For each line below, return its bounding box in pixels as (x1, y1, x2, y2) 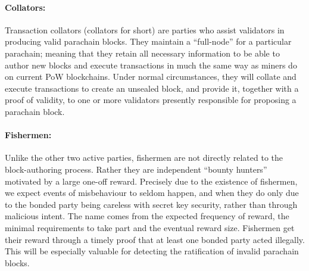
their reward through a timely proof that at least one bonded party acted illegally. (5, 233, 305, 245)
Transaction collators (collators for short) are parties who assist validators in (5, 23, 285, 36)
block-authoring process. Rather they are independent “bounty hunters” (5, 163, 267, 175)
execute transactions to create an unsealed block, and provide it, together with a (5, 82, 299, 94)
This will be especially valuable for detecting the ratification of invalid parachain (5, 245, 299, 257)
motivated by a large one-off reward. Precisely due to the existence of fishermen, (5, 175, 298, 187)
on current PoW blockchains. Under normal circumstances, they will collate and (5, 70, 296, 83)
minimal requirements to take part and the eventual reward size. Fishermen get (5, 221, 295, 233)
